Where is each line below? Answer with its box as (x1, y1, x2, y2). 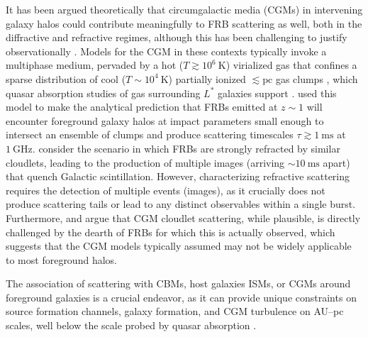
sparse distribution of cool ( (6, 71, 126, 86)
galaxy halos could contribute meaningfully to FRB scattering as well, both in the (6, 16, 362, 31)
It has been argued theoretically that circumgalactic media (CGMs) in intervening (6, 2, 363, 16)
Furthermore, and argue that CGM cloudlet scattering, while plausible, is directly (6, 210, 361, 225)
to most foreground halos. (6, 252, 117, 267)
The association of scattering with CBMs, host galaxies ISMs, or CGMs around (6, 276, 351, 291)
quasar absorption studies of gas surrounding (6, 85, 201, 100)
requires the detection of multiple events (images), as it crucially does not (6, 182, 325, 197)
